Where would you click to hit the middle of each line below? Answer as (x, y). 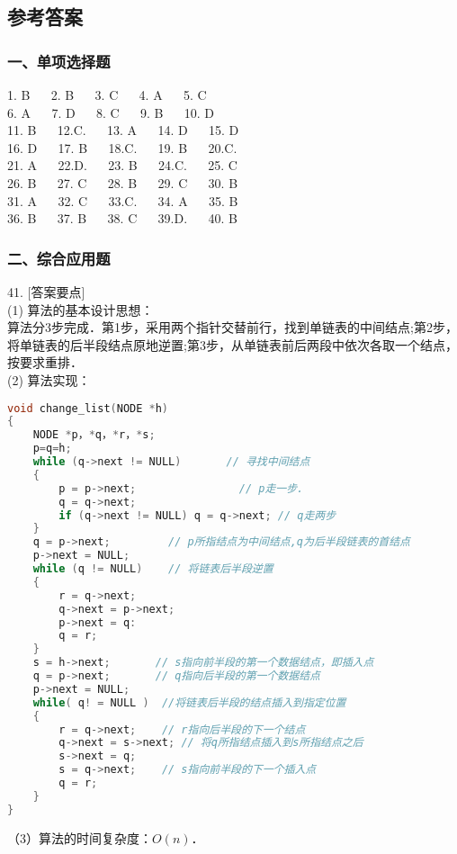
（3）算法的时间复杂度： (80, 837)
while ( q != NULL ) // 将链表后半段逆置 (153, 569)
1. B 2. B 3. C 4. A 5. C (107, 94)
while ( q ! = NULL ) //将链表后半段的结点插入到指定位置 (189, 702)
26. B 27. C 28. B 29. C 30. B (123, 182)
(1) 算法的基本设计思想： (81, 309)
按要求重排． (45, 362)
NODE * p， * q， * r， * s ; (94, 435)
